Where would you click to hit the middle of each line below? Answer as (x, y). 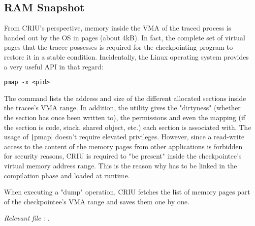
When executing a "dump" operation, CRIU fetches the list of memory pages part (127, 192)
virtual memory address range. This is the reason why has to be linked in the (121, 166)
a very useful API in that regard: (54, 66)
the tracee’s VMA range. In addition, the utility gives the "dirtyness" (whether (122, 108)
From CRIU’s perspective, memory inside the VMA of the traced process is (118, 28)
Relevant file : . (27, 218)
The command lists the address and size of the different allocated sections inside (125, 98)
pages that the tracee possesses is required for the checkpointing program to (119, 47)
